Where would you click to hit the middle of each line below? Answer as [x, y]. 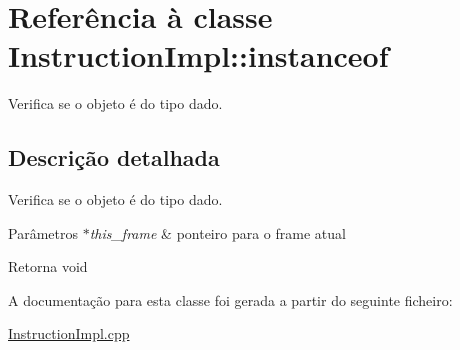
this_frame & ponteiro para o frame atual [217, 232]
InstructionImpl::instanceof [198, 55]
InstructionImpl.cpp [69, 333]
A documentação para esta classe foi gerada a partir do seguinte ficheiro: [230, 299]
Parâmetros [43, 232]
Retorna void [48, 266]
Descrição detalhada [114, 157]
